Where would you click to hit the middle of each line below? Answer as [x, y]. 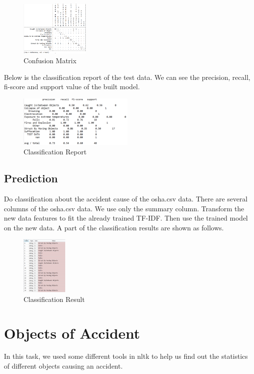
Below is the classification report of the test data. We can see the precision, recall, [127, 77]
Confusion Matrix [50, 60]
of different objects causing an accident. [63, 366]
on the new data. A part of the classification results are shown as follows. [114, 227]
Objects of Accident [72, 333]
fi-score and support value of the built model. [72, 87]
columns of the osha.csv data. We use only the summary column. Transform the [124, 208]
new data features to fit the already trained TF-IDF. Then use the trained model [126, 218]
